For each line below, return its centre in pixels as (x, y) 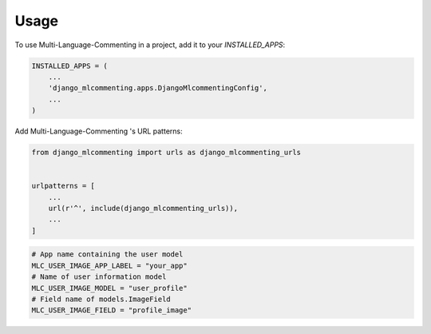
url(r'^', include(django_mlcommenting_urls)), (143, 209)
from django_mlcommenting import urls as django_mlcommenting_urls (166, 153)
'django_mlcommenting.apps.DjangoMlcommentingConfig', (158, 88)
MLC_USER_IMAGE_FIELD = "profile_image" (111, 310)
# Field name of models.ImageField (101, 299)
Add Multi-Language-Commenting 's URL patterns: (99, 131)
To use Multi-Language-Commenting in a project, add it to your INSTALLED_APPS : (150, 45)
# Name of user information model (99, 277)
